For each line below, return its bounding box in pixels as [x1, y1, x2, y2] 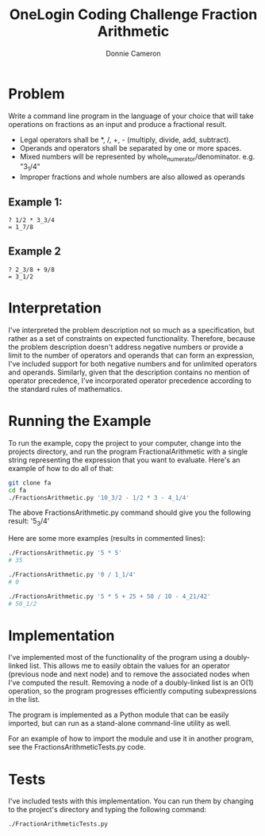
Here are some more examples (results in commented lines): [8, 534, 205, 543]
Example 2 [8, 244, 61, 259]
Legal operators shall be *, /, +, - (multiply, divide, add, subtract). [19, 135, 232, 144]
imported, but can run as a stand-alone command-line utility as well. [8, 719, 232, 728]
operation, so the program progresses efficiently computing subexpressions [8, 686, 257, 696]
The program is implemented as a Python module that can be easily [8, 710, 229, 719]
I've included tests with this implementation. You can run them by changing [8, 796, 254, 806]
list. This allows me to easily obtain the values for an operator [29, 661, 230, 671]
